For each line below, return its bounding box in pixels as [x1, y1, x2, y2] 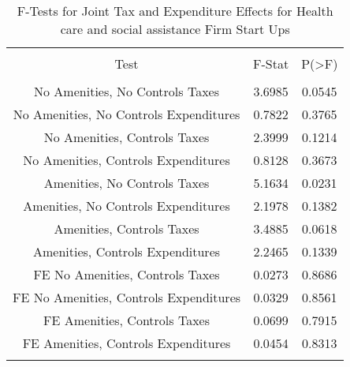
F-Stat [253, 54, 289, 73]
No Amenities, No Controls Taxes [34, 82, 219, 100]
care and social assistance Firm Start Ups [60, 20, 290, 38]
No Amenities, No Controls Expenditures [13, 105, 240, 123]
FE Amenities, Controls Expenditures [22, 334, 231, 352]
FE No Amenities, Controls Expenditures [13, 288, 241, 306]
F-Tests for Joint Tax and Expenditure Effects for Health [17, 2, 333, 20]
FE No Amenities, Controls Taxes [33, 265, 220, 283]
